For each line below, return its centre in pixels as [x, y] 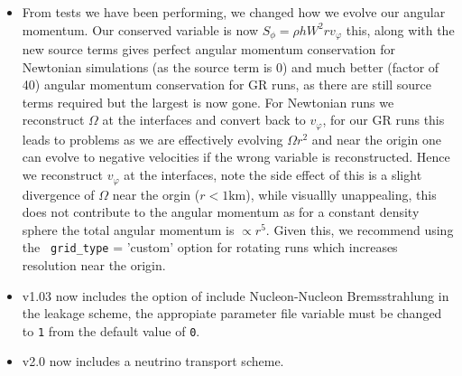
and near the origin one [376, 139]
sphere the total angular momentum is [128, 229]
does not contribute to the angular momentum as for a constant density [221, 212]
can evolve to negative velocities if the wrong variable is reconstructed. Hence [236, 157]
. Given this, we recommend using [360, 229]
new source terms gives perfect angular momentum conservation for [208, 49]
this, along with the [400, 29]
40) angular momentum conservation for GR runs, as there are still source [227, 85]
